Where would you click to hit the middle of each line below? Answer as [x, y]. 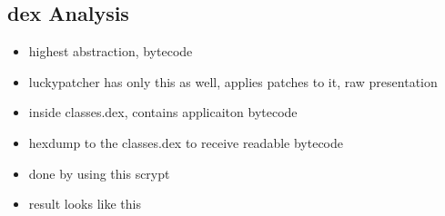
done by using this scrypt [99, 173]
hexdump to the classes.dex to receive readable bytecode [186, 142]
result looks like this [85, 204]
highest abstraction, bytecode [111, 51]
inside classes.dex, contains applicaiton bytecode [163, 112]
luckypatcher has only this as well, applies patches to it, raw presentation [233, 81]
